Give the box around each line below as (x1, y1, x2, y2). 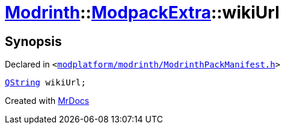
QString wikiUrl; (5, 78, 86, 88)
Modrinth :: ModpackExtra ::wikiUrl (5, 2, 280, 23)
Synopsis (5, 33, 62, 49)
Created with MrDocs (5, 96, 90, 106)
